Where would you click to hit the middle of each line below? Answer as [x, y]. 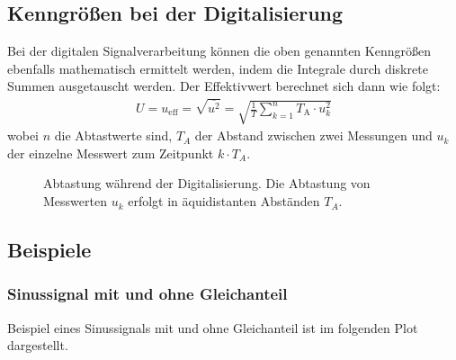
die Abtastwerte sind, [113, 135]
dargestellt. [38, 345]
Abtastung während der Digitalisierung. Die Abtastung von [207, 183]
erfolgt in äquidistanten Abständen [224, 201]
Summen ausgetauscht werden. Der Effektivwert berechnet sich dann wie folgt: [224, 86]
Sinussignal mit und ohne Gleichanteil [148, 294]
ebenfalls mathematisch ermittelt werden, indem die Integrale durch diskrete [218, 68]
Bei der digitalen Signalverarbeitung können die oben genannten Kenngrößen [219, 51]
